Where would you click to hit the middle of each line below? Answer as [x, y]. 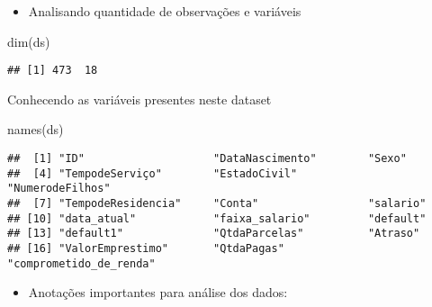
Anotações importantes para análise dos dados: [158, 292]
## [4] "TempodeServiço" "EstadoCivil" [153, 173]
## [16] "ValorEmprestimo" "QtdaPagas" [146, 248]
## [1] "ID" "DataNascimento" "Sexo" [207, 159]
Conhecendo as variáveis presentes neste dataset [139, 99]
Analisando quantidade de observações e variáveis [165, 11]
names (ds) [36, 129]
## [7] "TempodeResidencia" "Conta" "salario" [217, 203]
